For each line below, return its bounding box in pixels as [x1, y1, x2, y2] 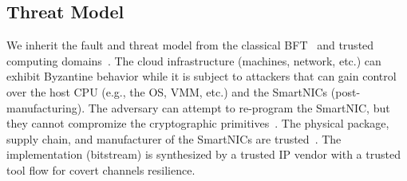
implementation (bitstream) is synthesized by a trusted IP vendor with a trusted [6, 146, 401, 163]
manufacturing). [6, 99, 85, 116]
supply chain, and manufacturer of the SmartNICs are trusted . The [6, 130, 342, 147]
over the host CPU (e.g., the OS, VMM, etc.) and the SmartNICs [6, 83, 328, 100]
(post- [330, 83, 361, 100]
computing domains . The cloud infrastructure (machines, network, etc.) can [6, 52, 381, 69]
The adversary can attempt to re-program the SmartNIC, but [88, 99, 390, 116]
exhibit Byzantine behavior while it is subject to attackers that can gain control [6, 68, 397, 85]
